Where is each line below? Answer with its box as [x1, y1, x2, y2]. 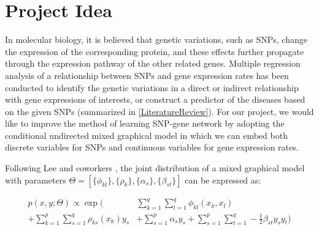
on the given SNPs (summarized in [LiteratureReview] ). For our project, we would [5, 105, 314, 117]
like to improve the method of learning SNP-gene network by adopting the [5, 117, 285, 130]
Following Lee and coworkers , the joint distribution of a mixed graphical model [5, 161, 305, 174]
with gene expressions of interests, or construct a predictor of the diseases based [5, 93, 306, 106]
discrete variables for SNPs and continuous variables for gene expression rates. [5, 141, 299, 154]
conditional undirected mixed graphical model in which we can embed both [5, 128, 288, 141]
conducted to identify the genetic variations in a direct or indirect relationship [5, 81, 299, 94]
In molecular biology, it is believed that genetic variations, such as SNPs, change [5, 33, 307, 46]
